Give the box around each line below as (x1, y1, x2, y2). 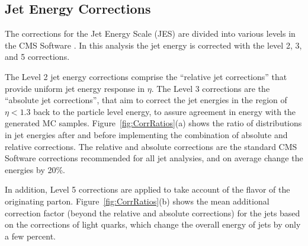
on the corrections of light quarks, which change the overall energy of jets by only (5, 218, 301, 231)
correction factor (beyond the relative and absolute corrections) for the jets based (5, 206, 300, 219)
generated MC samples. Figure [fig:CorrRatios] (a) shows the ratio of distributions (5, 117, 302, 129)
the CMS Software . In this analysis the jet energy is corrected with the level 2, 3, (5, 39, 302, 51)
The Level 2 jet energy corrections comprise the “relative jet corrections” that (5, 70, 287, 82)
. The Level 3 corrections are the (151, 82, 270, 94)
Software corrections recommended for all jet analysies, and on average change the (5, 152, 303, 164)
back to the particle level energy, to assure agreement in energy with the (33, 105, 296, 117)
